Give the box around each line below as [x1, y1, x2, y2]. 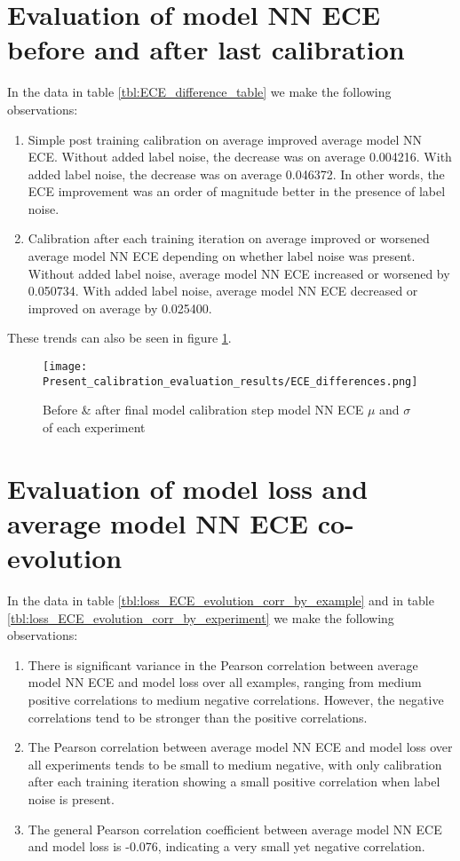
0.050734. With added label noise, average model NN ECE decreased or [28, 281, 418, 300]
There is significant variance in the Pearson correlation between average [28, 655, 418, 674]
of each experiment [43, 417, 146, 436]
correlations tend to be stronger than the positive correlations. [28, 707, 368, 726]
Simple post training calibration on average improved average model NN [28, 130, 423, 148]
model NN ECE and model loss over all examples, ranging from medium [28, 673, 422, 691]
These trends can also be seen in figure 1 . [7, 328, 232, 347]
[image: [43, 360, 88, 374]
